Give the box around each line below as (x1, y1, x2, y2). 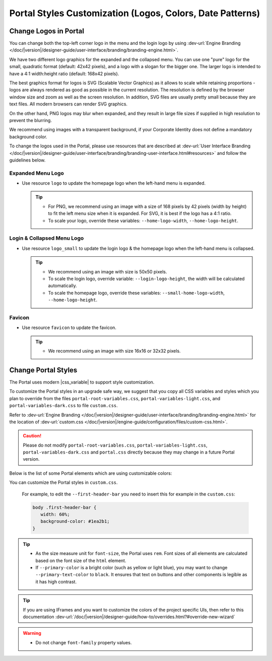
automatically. (48, 283, 78, 289)
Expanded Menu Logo (9, 170, 64, 177)
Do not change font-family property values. (35, 639, 132, 645)
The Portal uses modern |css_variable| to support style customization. (9, 379, 155, 385)
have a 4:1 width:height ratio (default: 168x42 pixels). (9, 71, 119, 77)
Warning (23, 630, 41, 636)
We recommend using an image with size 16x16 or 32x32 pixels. (48, 348, 181, 354)
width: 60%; (40, 512, 70, 517)
